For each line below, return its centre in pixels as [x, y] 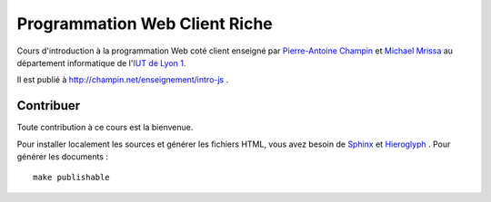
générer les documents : [63, 157]
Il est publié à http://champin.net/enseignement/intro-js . [123, 80]
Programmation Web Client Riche [145, 24]
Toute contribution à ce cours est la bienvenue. [105, 128]
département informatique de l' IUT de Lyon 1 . [101, 63]
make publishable [71, 178]
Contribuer [49, 106]
